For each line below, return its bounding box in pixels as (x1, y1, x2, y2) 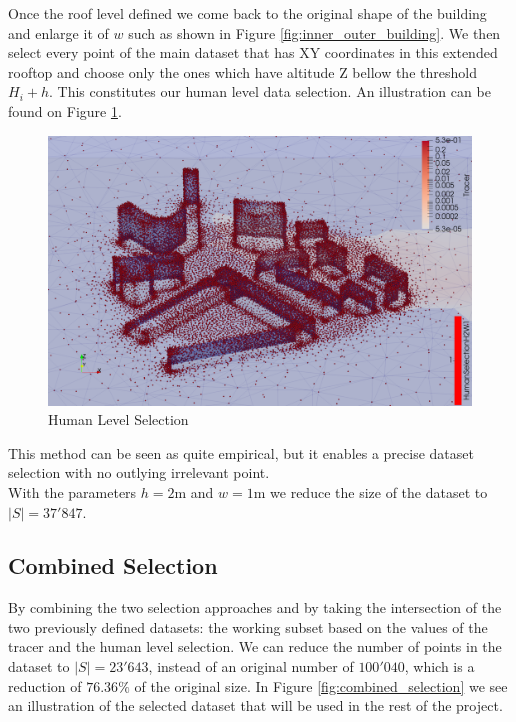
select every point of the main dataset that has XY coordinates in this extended (8, 42, 498, 63)
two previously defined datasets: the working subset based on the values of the (8, 616, 488, 637)
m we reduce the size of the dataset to (253, 481, 488, 502)
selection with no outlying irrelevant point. (8, 462, 270, 483)
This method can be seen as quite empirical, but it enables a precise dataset (8, 442, 474, 463)
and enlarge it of (8, 22, 109, 43)
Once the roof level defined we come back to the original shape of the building (8, 3, 487, 23)
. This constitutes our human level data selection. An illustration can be (49, 81, 491, 102)
